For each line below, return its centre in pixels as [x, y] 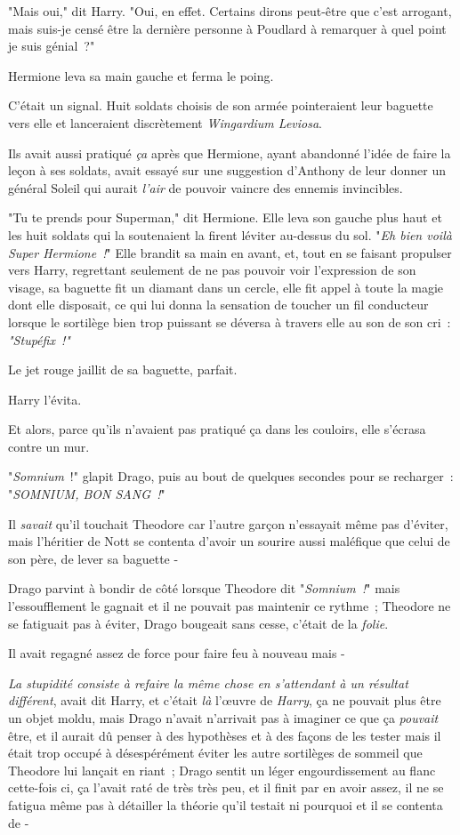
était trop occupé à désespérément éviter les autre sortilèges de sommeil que [215, 753]
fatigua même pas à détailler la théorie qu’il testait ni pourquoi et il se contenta [226, 804]
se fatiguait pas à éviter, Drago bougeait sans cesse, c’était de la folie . [198, 623]
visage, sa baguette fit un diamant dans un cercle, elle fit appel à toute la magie [226, 287]
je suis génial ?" [52, 46]
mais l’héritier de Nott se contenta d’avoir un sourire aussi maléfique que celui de [229, 541]
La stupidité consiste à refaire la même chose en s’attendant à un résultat [208, 682]
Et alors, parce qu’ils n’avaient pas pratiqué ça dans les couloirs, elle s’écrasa [217, 429]
